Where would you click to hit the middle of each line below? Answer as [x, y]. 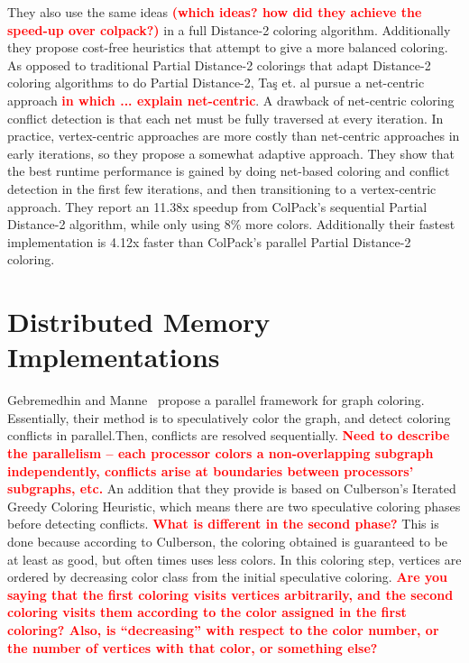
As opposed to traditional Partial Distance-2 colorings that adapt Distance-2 [219, 64]
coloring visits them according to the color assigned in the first [207, 612]
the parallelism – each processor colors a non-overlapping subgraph [221, 453]
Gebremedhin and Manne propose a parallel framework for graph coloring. [216, 400]
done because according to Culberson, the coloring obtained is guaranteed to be [228, 541]
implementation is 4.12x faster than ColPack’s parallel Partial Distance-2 [209, 241]
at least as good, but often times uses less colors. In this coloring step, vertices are [234, 559]
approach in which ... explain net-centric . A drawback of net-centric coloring [231, 100]
